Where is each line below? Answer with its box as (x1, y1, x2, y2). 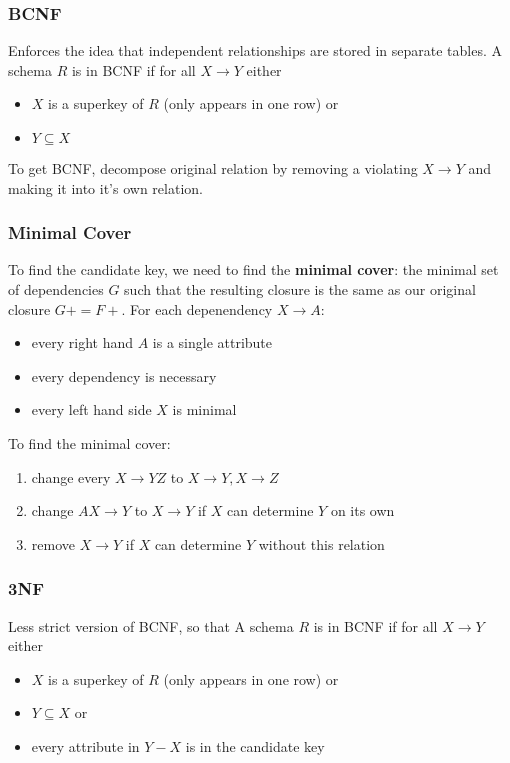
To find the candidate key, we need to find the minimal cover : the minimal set (8, 259, 499, 280)
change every (31, 466, 111, 487)
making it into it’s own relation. (8, 177, 203, 198)
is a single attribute (152, 332, 273, 353)
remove (31, 533, 75, 554)
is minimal (172, 399, 237, 420)
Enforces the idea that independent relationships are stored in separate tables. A (8, 40, 502, 61)
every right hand (31, 332, 134, 353)
